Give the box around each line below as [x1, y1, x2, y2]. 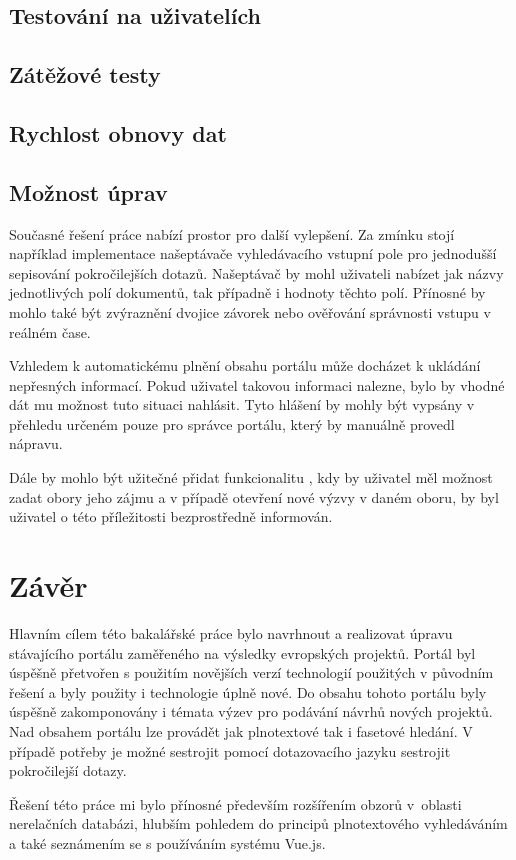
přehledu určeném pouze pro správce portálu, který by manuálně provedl [9, 413, 455, 434]
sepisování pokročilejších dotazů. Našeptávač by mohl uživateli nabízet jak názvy [9, 262, 504, 283]
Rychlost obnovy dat [9, 117, 227, 148]
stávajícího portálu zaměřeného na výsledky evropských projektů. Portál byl [9, 642, 476, 663]
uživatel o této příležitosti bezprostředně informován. [9, 506, 333, 527]
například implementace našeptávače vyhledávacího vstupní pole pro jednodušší [9, 243, 497, 264]
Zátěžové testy [9, 59, 161, 90]
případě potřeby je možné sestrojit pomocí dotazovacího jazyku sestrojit [9, 740, 451, 761]
